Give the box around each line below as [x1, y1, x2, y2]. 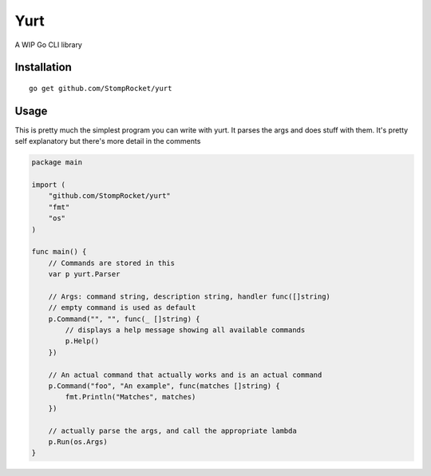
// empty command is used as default [48, 303, 196, 312]
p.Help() [65, 336, 100, 346]
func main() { [31, 248, 87, 256]
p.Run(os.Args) [48, 438, 108, 446]
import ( [31, 180, 66, 189]
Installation [14, 61, 72, 74]
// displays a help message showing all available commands [65, 326, 306, 335]
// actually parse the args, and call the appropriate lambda [48, 426, 297, 435]
